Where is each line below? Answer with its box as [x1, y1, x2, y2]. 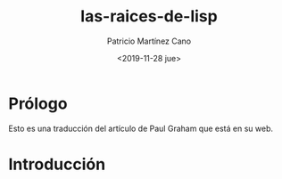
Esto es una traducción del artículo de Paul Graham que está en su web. [8, 123, 274, 134]
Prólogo [8, 94, 68, 113]
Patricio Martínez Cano [106, 36, 192, 46]
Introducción [8, 154, 106, 175]
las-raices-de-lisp [80, 6, 218, 27]
